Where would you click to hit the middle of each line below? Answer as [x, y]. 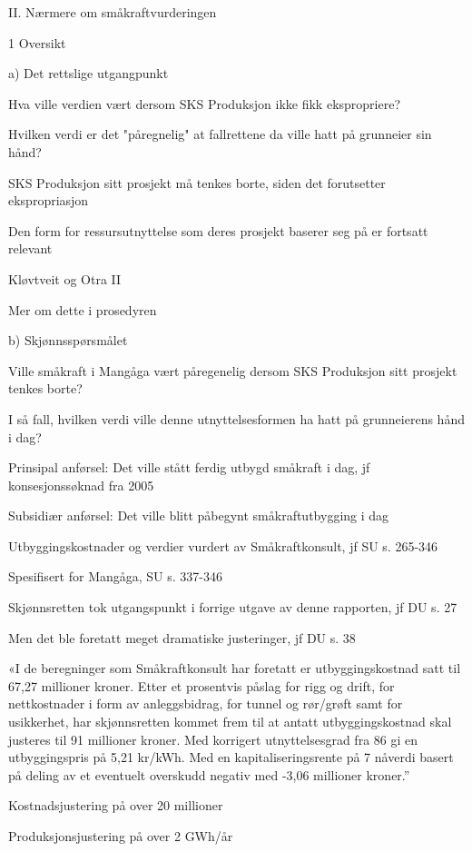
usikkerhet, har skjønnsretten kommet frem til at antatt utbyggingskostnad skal [230, 722]
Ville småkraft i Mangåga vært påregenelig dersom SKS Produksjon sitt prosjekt [233, 370]
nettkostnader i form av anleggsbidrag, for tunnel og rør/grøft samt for [206, 703]
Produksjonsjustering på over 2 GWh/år [121, 836]
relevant [30, 248]
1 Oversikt [37, 42]
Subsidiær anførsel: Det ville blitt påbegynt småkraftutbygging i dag [199, 515]
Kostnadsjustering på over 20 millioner [116, 805]
